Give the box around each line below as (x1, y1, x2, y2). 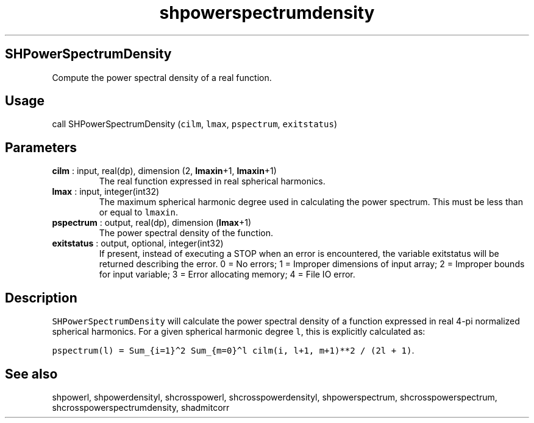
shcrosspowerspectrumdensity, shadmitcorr (52, 402, 230, 413)
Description (5, 290, 77, 306)
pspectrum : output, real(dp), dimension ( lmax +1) (52, 217, 252, 228)
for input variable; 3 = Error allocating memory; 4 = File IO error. (99, 269, 355, 280)
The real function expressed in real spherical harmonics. (99, 176, 326, 187)
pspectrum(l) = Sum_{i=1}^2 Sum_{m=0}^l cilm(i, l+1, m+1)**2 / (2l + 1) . (52, 345, 415, 356)
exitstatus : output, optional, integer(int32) (52, 238, 224, 249)
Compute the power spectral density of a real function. (52, 72, 272, 83)
